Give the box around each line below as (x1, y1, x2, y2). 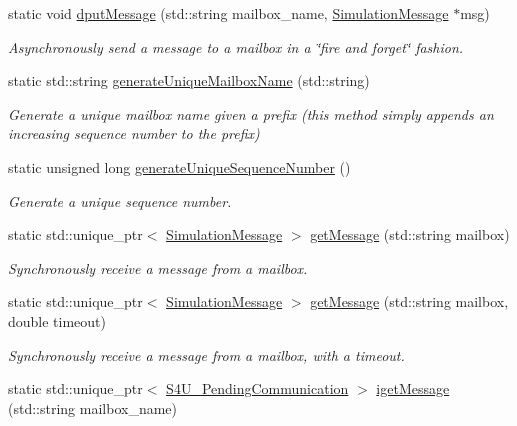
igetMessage (376, 378, 450, 399)
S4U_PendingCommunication (166, 378, 349, 399)
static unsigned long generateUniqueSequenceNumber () (8, 156, 351, 177)
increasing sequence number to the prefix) (8, 123, 260, 144)
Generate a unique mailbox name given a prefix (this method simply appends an (8, 103, 494, 124)
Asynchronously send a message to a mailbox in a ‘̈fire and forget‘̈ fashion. (8, 36, 464, 57)
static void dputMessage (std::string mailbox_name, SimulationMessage (8, 3, 449, 23)
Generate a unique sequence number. (8, 190, 232, 211)
